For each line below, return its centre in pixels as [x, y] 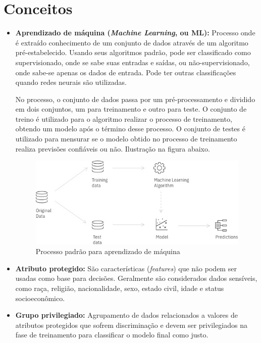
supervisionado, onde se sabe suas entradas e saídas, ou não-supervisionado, [133, 62]
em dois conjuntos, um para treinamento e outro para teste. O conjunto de [131, 109]
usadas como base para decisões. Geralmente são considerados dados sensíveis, [136, 278]
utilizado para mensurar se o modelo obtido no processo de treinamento [126, 139]
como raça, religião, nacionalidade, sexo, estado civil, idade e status [120, 288]
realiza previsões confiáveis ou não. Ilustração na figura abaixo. [113, 148]
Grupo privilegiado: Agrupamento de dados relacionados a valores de [127, 315]
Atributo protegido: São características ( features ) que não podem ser [126, 268]
